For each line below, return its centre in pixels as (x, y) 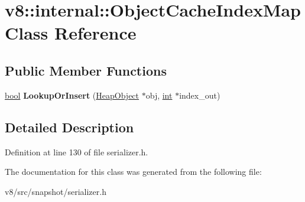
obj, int (159, 95)
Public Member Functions (86, 70)
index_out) (200, 95)
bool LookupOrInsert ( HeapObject (72, 95)
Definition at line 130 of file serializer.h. (77, 151)
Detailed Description (69, 127)
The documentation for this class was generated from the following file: (133, 172)
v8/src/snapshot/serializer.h (56, 191)
